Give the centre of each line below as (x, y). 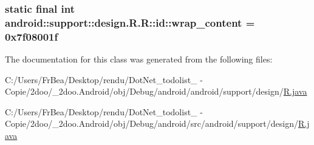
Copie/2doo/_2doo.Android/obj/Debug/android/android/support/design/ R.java (156, 91)
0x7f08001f (32, 36)
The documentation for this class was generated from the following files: (139, 59)
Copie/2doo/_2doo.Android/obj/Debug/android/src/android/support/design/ (152, 123)
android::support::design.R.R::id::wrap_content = (130, 22)
